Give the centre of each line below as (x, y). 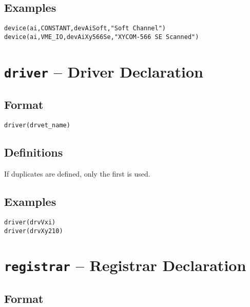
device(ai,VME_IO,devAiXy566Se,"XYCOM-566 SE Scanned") (102, 37)
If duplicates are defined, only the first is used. (77, 174)
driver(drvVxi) (30, 222)
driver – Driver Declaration (104, 71)
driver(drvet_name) (37, 126)
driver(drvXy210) (34, 231)
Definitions (34, 152)
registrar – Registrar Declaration (125, 265)
